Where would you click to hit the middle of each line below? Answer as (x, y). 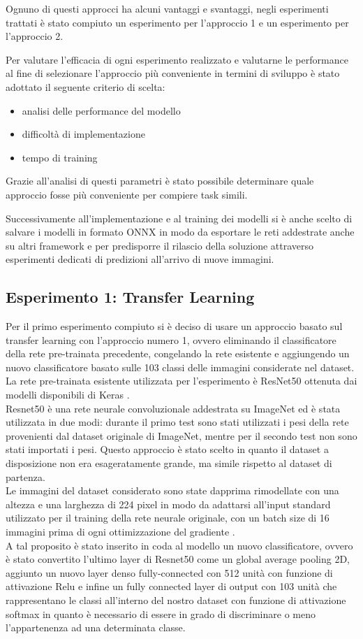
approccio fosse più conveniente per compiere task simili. (127, 194)
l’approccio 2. (35, 36)
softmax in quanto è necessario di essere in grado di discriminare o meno (161, 613)
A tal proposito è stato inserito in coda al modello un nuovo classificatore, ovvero (179, 545)
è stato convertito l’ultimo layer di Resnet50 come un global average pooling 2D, (178, 559)
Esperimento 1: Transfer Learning (130, 297)
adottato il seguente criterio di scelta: (86, 86)
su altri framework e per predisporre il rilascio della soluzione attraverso (160, 245)
